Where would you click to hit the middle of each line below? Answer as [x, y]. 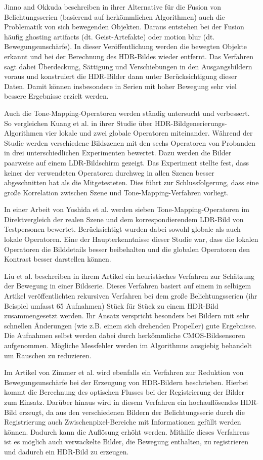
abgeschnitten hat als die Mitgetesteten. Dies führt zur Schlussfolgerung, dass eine [131, 182]
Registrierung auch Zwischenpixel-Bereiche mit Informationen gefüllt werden [123, 422]
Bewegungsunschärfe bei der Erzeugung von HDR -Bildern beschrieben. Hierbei [126, 382]
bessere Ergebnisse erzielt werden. [56, 96]
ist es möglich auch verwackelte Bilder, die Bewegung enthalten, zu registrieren [126, 442]
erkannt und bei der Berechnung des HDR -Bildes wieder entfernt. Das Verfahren [129, 56]
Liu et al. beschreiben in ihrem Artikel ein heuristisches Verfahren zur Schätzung [129, 276]
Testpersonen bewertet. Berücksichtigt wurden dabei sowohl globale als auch [122, 229]
